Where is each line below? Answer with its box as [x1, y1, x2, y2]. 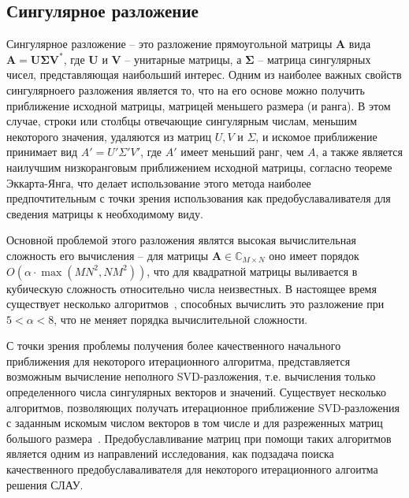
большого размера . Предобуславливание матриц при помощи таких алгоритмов [6, 429, 392, 446]
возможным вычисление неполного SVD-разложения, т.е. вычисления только [6, 368, 376, 385]
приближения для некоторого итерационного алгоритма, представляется [6, 352, 351, 369]
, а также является [315, 143, 403, 160]
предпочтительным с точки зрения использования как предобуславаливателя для [6, 190, 391, 206]
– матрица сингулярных [258, 50, 371, 67]
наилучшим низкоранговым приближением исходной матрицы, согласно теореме [6, 158, 392, 175]
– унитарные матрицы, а [125, 50, 242, 67]
